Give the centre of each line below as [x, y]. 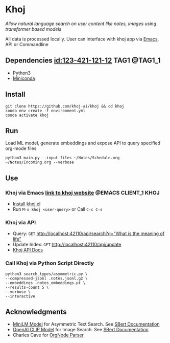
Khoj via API [21, 222]
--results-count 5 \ [27, 287]
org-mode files [21, 148]
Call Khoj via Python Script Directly [50, 263]
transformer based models [33, 29]
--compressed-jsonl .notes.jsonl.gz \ [46, 278]
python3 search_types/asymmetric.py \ [46, 274]
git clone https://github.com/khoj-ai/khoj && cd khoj [65, 106]
